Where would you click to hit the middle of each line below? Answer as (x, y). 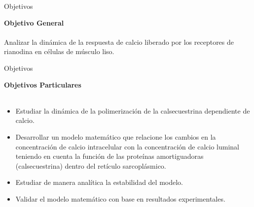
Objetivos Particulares (43, 84)
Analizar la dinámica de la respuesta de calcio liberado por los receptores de (119, 42)
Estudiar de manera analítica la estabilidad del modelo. (99, 182)
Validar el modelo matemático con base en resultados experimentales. (120, 198)
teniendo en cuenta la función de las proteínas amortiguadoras (109, 156)
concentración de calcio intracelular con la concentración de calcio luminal (127, 146)
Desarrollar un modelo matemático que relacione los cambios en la (116, 136)
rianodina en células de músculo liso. (59, 51)
